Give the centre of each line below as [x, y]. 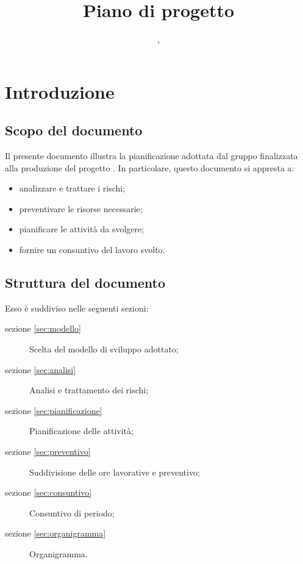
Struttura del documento [85, 283]
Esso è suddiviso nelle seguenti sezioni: [77, 308]
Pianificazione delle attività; [81, 431]
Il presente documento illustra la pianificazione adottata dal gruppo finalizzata [151, 156]
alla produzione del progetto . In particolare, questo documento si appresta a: [150, 167]
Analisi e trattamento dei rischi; [89, 390]
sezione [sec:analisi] [41, 369]
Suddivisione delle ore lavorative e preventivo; [115, 472]
